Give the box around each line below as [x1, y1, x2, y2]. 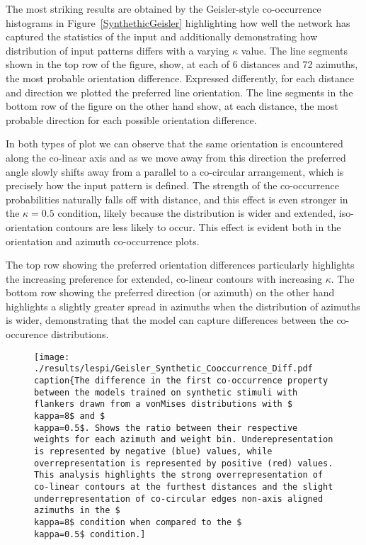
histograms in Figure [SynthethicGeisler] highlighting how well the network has [6, 15, 350, 30]
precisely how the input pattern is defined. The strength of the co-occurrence [6, 178, 339, 193]
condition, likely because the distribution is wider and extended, [57, 206, 336, 220]
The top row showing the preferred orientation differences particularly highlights [6, 257, 355, 272]
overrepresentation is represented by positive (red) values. [34, 458, 333, 468]
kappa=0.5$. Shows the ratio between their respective [34, 422, 298, 433]
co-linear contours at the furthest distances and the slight [34, 481, 333, 492]
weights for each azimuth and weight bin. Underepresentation [34, 434, 333, 445]
